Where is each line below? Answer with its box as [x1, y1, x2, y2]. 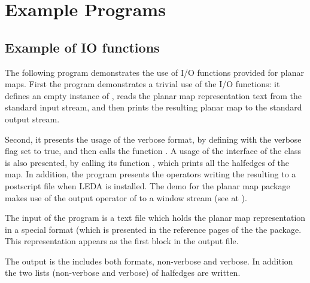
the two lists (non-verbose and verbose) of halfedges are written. [5, 266, 241, 279]
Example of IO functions [5, 38, 160, 56]
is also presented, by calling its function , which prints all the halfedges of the [5, 156, 289, 168]
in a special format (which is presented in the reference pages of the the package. [5, 223, 302, 235]
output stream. [5, 112, 60, 125]
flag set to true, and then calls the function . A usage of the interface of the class [5, 144, 302, 157]
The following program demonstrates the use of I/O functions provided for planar [5, 66, 304, 78]
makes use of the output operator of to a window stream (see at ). [5, 191, 247, 204]
